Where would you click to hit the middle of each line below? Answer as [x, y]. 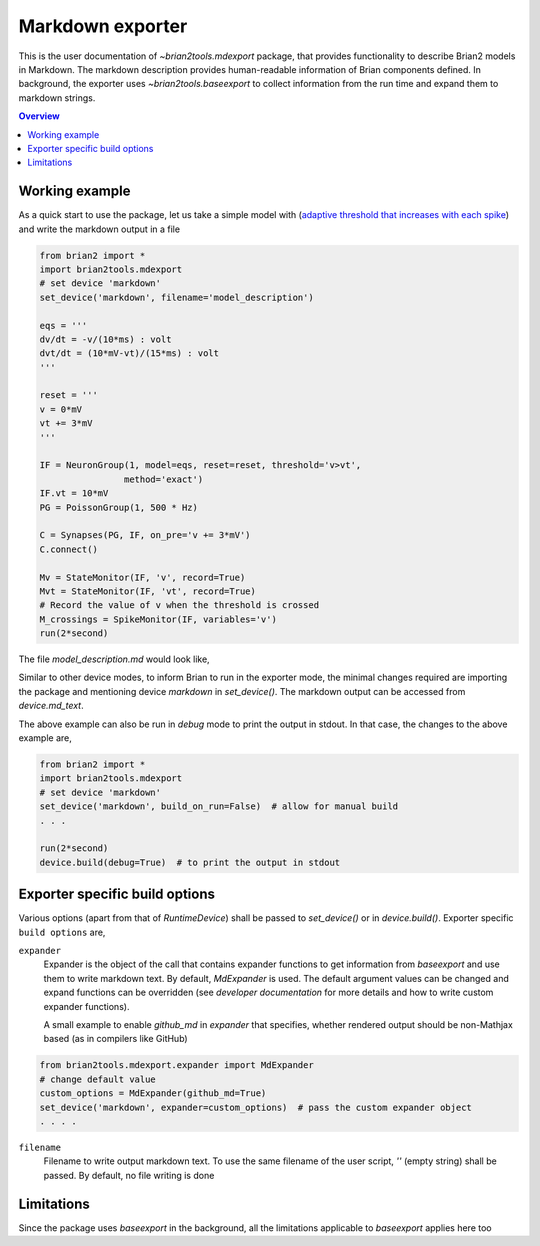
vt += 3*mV [66, 423]
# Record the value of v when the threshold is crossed [179, 605]
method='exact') [163, 479]
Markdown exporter [103, 26]
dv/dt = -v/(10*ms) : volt [105, 339]
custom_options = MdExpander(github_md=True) [153, 1093]
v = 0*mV [61, 409]
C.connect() [69, 549]
